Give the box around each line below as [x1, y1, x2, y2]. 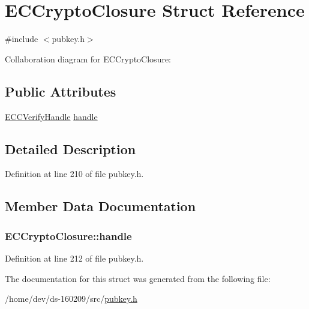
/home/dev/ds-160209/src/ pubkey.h [5, 292, 137, 305]
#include [5, 32, 38, 45]
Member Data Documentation [5, 197, 196, 215]
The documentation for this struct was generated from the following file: [5, 272, 271, 284]
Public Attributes [5, 82, 116, 100]
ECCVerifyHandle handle [5, 110, 98, 122]
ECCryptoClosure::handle [5, 228, 132, 243]
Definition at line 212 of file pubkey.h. [5, 251, 144, 264]
